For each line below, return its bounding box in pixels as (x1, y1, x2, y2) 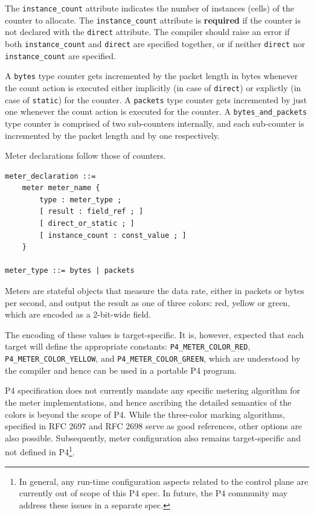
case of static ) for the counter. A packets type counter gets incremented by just (5, 93, 307, 106)
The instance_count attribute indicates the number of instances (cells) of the (5, 2, 295, 14)
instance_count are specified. (5, 49, 116, 62)
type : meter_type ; (39, 195, 122, 204)
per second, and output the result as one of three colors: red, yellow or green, (5, 296, 290, 309)
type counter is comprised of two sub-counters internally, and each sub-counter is (5, 117, 304, 129)
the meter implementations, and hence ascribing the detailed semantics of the (5, 395, 292, 408)
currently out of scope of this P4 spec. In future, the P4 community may (19, 487, 288, 499)
